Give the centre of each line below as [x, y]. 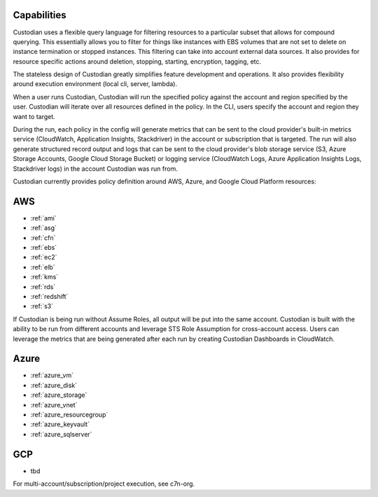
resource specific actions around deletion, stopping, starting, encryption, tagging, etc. [137, 61]
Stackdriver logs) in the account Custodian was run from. [95, 169]
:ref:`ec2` [44, 257]
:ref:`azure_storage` [59, 395]
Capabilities [40, 15]
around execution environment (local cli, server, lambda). [95, 84]
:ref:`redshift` [49, 297]
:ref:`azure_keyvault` [60, 424]
